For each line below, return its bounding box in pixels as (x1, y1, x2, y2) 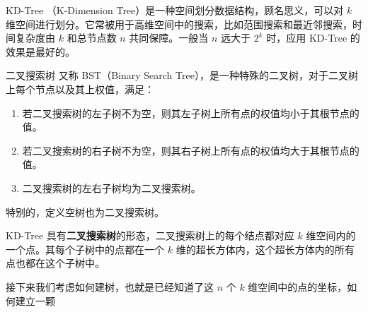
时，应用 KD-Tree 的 (266, 30, 360, 45)
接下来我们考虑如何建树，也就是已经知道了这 (6, 279, 214, 294)
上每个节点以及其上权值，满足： (6, 81, 154, 96)
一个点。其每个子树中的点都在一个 (6, 241, 164, 256)
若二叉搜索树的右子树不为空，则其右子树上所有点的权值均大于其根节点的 (22, 143, 360, 157)
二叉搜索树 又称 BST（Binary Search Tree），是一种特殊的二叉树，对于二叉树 (6, 68, 358, 83)
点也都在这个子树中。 (6, 256, 105, 270)
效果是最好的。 (6, 44, 75, 59)
